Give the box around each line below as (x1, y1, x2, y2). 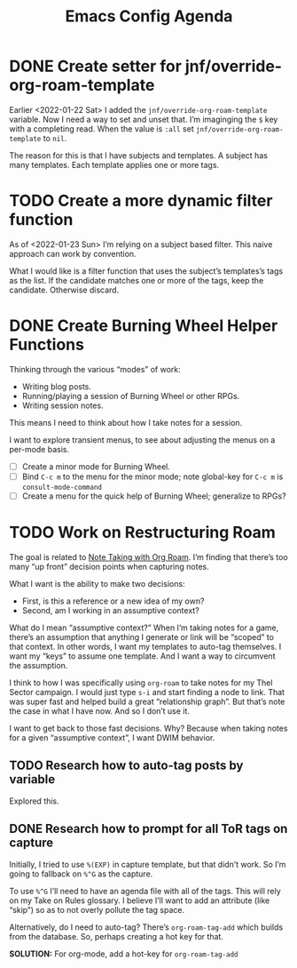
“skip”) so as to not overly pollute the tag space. (9, 904, 185, 915)
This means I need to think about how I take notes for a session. (9, 417, 243, 428)
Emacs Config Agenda (65, 6, 233, 27)
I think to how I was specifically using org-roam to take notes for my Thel (9, 677, 273, 688)
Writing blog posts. (21, 380, 91, 392)
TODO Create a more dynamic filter (9, 191, 273, 211)
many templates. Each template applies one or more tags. (9, 159, 220, 170)
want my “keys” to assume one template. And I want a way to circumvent (9, 651, 276, 661)
